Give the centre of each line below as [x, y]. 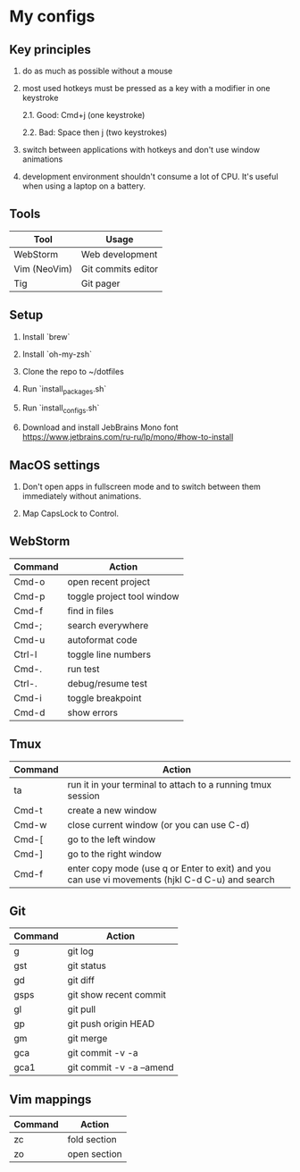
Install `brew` [46, 336]
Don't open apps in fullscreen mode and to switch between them [141, 487]
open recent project [108, 581]
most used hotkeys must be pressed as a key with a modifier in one [146, 88]
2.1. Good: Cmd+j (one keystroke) [83, 115]
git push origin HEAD [111, 1024]
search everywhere [108, 625]
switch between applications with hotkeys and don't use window [141, 150]
